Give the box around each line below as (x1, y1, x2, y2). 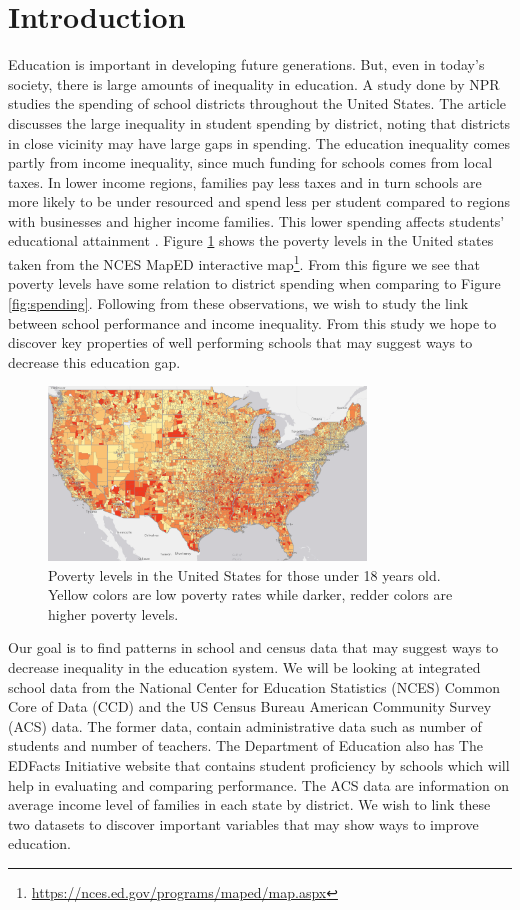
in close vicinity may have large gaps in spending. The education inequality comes (8, 132, 510, 153)
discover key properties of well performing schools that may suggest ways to (8, 332, 473, 353)
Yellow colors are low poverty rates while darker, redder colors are (48, 584, 453, 605)
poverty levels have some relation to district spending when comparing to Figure (8, 273, 501, 294)
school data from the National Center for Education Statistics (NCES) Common (8, 676, 500, 697)
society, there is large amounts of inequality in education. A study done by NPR (8, 73, 500, 94)
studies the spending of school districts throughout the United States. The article (8, 93, 507, 114)
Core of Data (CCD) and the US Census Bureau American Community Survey (8, 696, 492, 717)
